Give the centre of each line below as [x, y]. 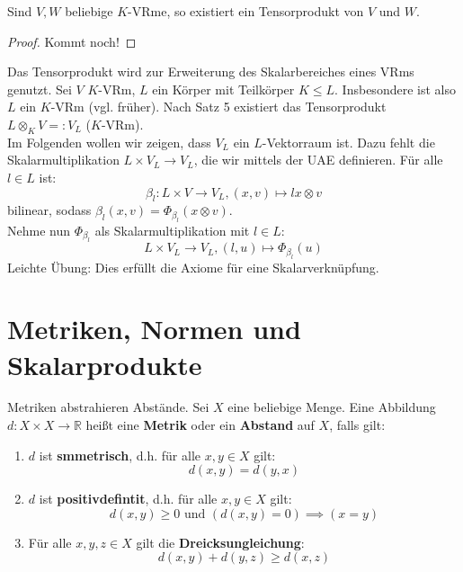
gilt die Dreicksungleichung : [220, 542]
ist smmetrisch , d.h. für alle [120, 455]
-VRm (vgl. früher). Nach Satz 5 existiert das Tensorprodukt [218, 107]
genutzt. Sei [40, 89]
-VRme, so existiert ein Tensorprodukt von [246, 11]
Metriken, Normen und [154, 329]
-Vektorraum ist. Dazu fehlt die [348, 142]
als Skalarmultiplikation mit [172, 230]
